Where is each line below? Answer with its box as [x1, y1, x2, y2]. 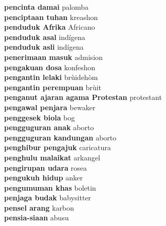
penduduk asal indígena [4, 31, 85, 42]
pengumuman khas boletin [4, 182, 96, 193]
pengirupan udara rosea [4, 162, 87, 173]
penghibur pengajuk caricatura [4, 142, 111, 153]
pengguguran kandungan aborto [4, 132, 117, 142]
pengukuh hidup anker [4, 172, 83, 183]
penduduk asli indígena [4, 42, 84, 52]
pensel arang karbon [4, 202, 75, 213]
